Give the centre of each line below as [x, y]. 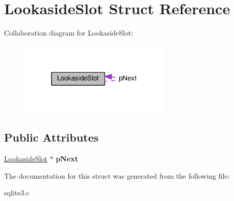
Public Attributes [51, 137]
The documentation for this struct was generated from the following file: [117, 175]
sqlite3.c [17, 193]
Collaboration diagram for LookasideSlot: [69, 33]
